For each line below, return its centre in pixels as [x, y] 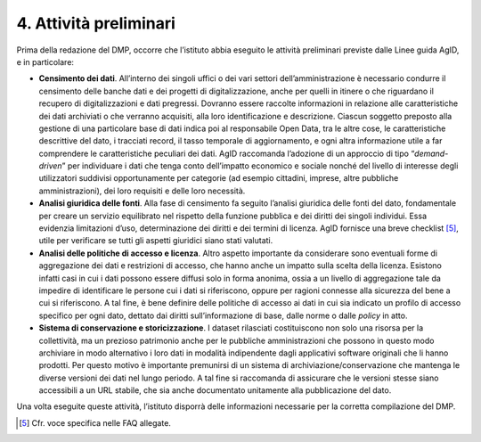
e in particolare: [45, 61]
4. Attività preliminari [96, 23]
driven [50, 166]
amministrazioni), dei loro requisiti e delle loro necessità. [142, 191]
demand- [432, 153]
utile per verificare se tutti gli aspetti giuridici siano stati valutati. [156, 241]
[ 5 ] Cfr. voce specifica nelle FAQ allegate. [95, 422]
